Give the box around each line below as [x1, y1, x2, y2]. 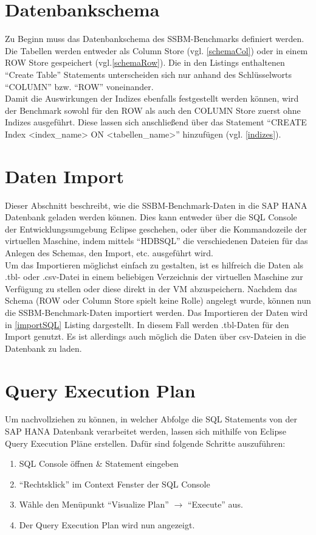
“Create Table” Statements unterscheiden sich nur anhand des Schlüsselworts [5, 68, 292, 80]
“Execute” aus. [187, 498, 243, 511]
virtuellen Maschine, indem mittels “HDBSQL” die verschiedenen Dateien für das [5, 234, 308, 247]
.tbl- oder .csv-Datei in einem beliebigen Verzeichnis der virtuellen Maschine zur [5, 270, 303, 283]
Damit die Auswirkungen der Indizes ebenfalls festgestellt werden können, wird [5, 92, 299, 105]
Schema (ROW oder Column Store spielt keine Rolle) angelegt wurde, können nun [5, 294, 311, 307]
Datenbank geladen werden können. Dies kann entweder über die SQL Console [5, 211, 297, 223]
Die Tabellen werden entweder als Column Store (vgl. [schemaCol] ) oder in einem [5, 44, 308, 57]
